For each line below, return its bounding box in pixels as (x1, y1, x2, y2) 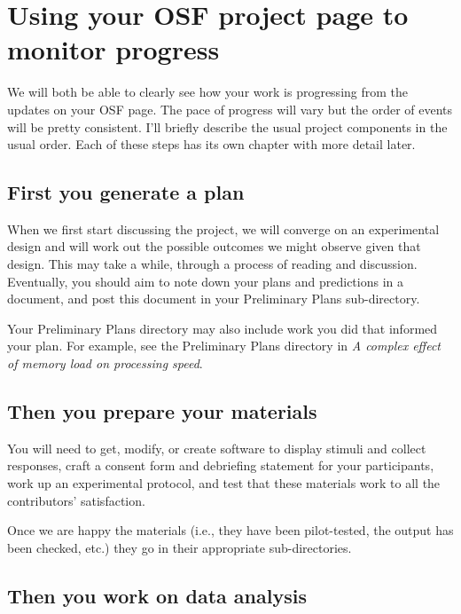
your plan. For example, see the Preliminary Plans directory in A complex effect (7, 336, 441, 355)
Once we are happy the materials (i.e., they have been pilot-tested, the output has (7, 521, 454, 539)
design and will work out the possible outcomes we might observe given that (7, 237, 421, 256)
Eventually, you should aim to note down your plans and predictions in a (7, 272, 404, 290)
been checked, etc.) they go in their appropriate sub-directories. (7, 538, 352, 556)
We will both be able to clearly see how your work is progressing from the (7, 83, 409, 101)
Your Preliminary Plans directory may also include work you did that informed (7, 319, 438, 337)
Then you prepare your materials (7, 398, 317, 425)
